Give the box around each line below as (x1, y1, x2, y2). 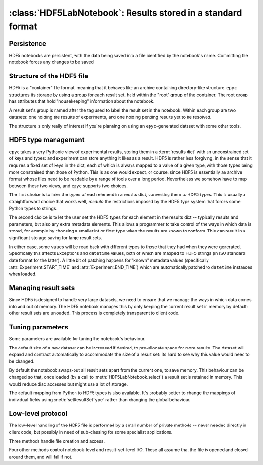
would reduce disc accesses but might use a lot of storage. (9, 381, 128, 387)
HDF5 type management (9, 136, 85, 144)
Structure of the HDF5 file (9, 72, 89, 80)
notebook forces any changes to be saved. (9, 59, 95, 65)
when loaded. (9, 271, 37, 277)
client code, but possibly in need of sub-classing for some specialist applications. (9, 429, 173, 435)
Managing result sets (9, 284, 75, 292)
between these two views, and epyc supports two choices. (9, 183, 128, 189)
